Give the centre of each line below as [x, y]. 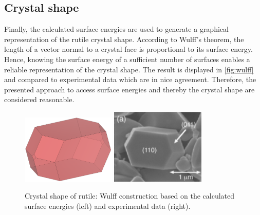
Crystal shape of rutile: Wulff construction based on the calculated [130, 196]
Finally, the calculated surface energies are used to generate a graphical [116, 29]
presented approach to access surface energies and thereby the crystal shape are [129, 89]
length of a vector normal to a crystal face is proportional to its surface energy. [128, 49]
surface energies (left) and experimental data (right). [108, 206]
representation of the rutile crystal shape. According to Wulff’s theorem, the [124, 39]
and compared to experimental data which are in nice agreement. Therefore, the [130, 79]
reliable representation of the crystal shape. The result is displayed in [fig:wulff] [129, 69]
